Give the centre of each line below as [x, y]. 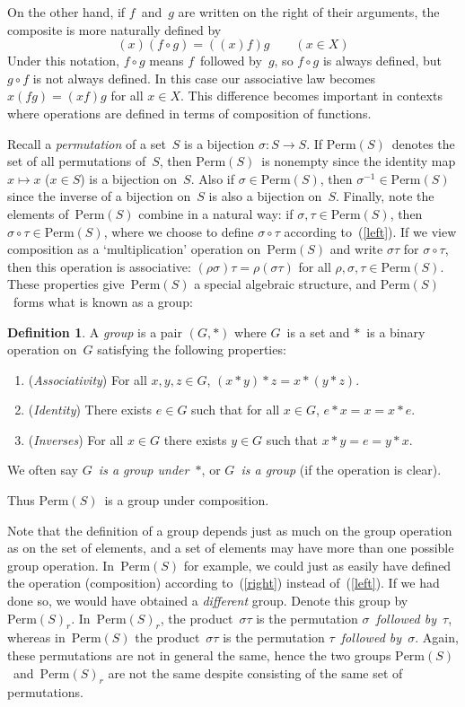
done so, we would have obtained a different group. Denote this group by [208, 601]
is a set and [318, 332]
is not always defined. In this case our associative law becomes [204, 78]
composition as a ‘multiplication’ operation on [134, 249]
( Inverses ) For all [76, 439]
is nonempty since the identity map [359, 161]
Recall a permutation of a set [87, 143]
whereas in [36, 637]
